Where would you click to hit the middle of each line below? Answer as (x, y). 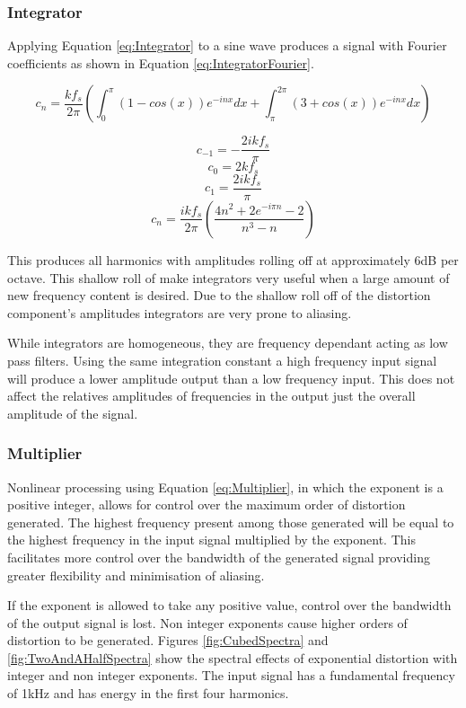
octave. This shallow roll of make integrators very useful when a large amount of (229, 277)
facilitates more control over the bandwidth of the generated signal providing (219, 557)
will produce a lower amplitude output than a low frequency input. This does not (231, 378)
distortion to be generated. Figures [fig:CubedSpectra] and (168, 640)
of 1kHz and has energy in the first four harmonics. (148, 693)
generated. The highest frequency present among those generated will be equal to (231, 522)
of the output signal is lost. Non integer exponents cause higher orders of (207, 622)
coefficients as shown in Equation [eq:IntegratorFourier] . (161, 62)
